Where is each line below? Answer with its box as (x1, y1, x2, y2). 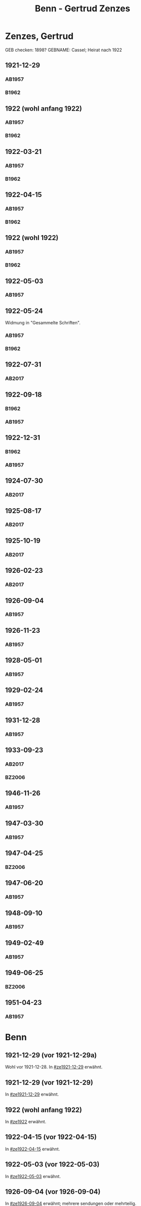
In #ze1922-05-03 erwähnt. (5, 1173, 61, 1179)
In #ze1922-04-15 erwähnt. (5, 1146, 60, 1152)
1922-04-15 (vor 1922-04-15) (5, 1133, 97, 1142)
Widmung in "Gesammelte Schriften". (5, 320, 81, 326)
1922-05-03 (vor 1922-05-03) (5, 1160, 100, 1169)
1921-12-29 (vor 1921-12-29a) (5, 1051, 97, 1059)
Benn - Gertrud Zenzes (35, 3, 130, 14)
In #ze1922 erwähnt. (5, 1119, 47, 1125)
